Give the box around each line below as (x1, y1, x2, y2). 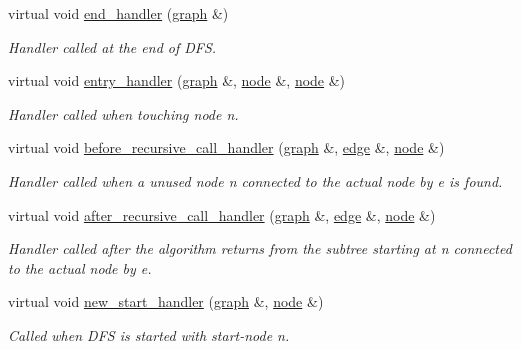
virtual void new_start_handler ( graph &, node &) (8, 291, 324, 312)
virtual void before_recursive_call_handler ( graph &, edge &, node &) (8, 137, 445, 158)
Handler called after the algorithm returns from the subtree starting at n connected (8, 238, 512, 259)
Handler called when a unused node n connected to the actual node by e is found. (8, 170, 503, 191)
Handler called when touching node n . (8, 103, 239, 124)
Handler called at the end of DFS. (8, 36, 217, 57)
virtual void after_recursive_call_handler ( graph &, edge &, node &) (8, 204, 436, 225)
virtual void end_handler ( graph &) (8, 3, 229, 23)
